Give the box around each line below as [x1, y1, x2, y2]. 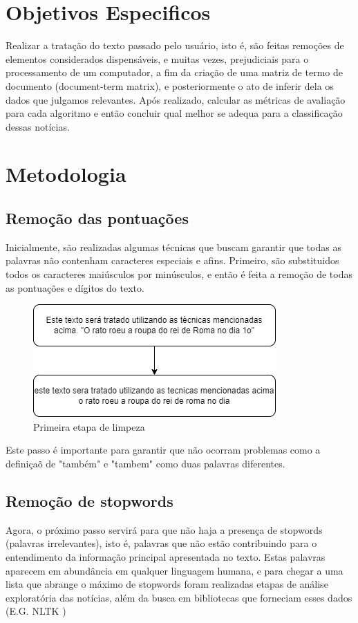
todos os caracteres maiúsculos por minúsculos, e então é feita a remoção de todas [6, 267, 352, 281]
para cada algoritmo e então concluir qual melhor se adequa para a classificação [6, 106, 343, 120]
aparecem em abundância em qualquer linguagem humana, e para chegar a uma [6, 563, 343, 577]
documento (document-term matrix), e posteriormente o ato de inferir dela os [6, 78, 334, 93]
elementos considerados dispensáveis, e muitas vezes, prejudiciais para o [6, 51, 309, 66]
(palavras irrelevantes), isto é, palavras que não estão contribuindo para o [6, 536, 317, 550]
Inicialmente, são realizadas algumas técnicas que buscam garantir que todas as [6, 239, 341, 254]
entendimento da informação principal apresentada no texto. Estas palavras [6, 550, 326, 564]
